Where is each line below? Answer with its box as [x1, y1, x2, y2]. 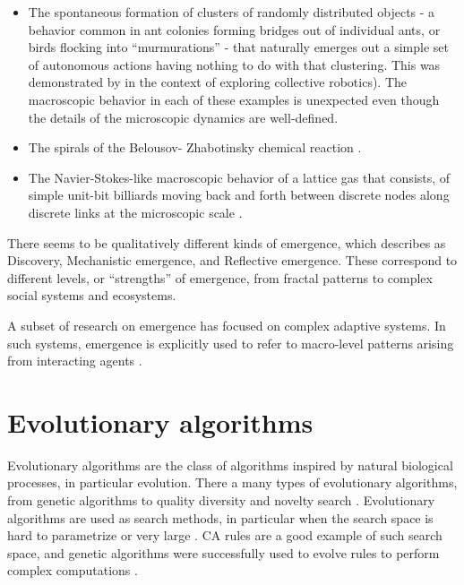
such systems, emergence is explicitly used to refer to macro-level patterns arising [7, 333, 454, 352]
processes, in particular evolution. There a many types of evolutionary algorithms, [7, 473, 458, 492]
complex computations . [7, 561, 138, 580]
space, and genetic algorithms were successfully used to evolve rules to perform [7, 543, 440, 562]
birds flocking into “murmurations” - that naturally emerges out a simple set [28, 38, 449, 56]
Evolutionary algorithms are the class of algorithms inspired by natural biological [7, 455, 453, 474]
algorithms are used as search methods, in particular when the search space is [7, 508, 434, 527]
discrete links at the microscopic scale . [28, 202, 243, 221]
